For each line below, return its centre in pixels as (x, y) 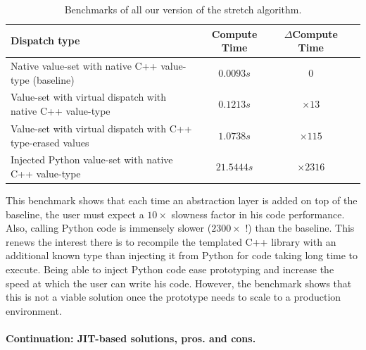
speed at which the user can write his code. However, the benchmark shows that (179, 283)
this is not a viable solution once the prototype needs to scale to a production (173, 297)
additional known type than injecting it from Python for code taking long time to (182, 255)
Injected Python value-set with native (92, 160)
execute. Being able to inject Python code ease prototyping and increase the (170, 269)
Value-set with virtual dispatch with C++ (101, 128)
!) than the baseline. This (300, 228)
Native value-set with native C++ (84, 66)
